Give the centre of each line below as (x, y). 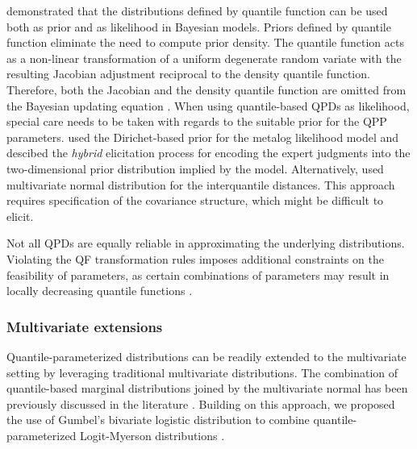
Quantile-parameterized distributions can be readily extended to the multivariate (206, 356)
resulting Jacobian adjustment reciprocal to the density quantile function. (188, 74)
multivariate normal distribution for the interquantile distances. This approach (201, 184)
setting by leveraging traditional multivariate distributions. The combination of (202, 372)
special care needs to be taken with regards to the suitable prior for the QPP (197, 121)
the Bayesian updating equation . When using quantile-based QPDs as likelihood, (208, 105)
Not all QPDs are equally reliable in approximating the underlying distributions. (206, 243)
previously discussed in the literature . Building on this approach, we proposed (201, 403)
